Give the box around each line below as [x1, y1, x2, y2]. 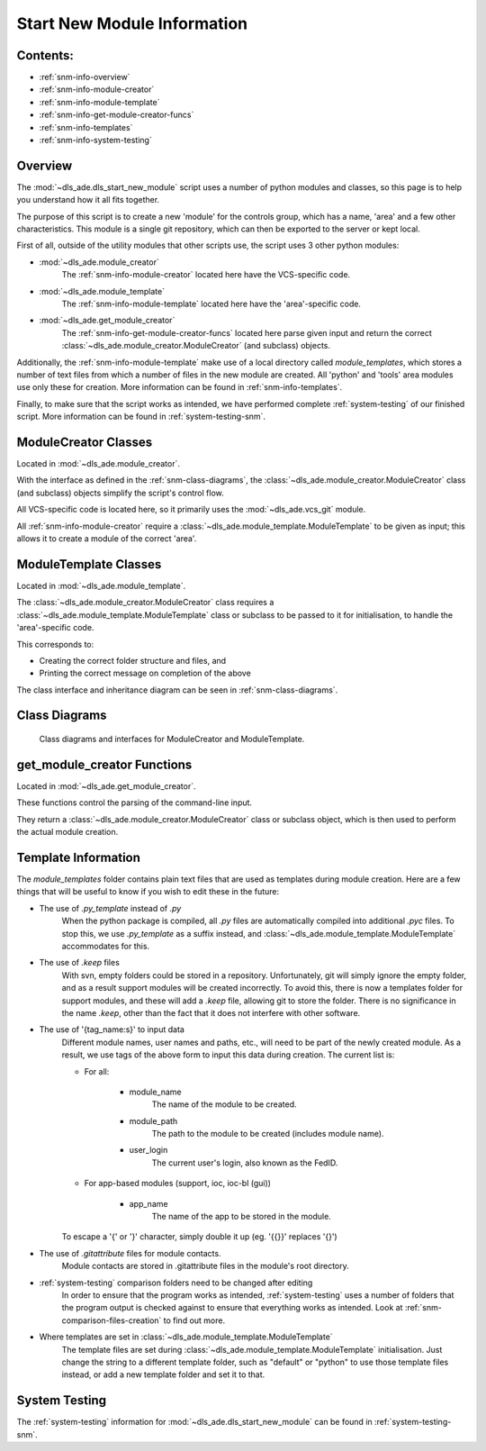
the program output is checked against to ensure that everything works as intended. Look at [61, 1302, 403, 1313]
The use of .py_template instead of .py [39, 902, 182, 913]
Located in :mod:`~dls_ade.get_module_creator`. [16, 780, 196, 792]
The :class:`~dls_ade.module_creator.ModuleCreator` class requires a [16, 597, 274, 608]
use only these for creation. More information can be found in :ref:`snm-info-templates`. [16, 382, 343, 393]
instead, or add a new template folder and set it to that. [61, 1369, 265, 1380]
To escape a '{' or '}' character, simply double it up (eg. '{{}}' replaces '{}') [61, 1231, 337, 1242]
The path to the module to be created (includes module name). [151, 1129, 384, 1139]
